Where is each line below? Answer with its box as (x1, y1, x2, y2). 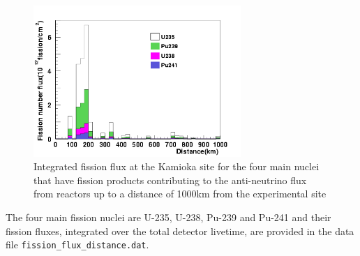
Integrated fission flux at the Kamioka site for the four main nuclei (33, 159, 320, 174)
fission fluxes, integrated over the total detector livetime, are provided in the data (6, 223, 354, 238)
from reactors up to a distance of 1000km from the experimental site (33, 186, 327, 201)
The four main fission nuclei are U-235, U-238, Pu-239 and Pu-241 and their (6, 210, 331, 225)
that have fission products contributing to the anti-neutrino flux (33, 172, 307, 187)
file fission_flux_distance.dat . (6, 237, 149, 252)
